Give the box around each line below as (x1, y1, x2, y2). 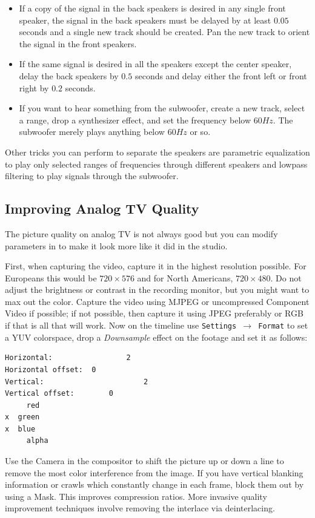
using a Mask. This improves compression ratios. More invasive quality (5, 490, 267, 502)
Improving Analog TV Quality (5, 199, 199, 218)
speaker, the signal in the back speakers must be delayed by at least (19, 13, 271, 26)
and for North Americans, (137, 271, 233, 284)
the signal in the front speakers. (19, 37, 137, 50)
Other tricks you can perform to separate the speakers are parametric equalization (5, 145, 310, 158)
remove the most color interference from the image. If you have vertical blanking (5, 466, 303, 479)
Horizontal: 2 (5, 353, 131, 362)
